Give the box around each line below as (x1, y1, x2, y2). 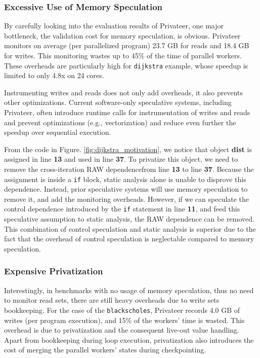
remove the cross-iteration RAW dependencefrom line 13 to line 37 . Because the (4, 164, 254, 174)
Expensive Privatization (4, 265, 103, 277)
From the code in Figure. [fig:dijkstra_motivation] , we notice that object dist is (4, 144, 252, 154)
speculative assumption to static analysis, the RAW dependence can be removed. (4, 213, 254, 224)
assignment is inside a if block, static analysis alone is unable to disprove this (4, 173, 246, 184)
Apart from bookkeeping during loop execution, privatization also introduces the (4, 334, 254, 345)
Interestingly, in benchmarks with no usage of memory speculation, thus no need (4, 284, 254, 295)
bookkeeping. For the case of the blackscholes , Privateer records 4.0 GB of (4, 304, 240, 315)
